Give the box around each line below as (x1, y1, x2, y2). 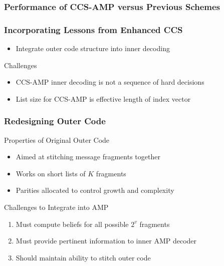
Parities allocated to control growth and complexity (16, 185, 174, 195)
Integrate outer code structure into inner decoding (16, 43, 170, 54)
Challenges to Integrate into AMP (4, 202, 109, 212)
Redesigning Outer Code (4, 115, 106, 127)
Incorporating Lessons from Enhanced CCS (4, 23, 183, 36)
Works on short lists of (16, 168, 86, 178)
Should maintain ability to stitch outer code (16, 252, 151, 262)
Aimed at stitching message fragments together (16, 151, 160, 162)
